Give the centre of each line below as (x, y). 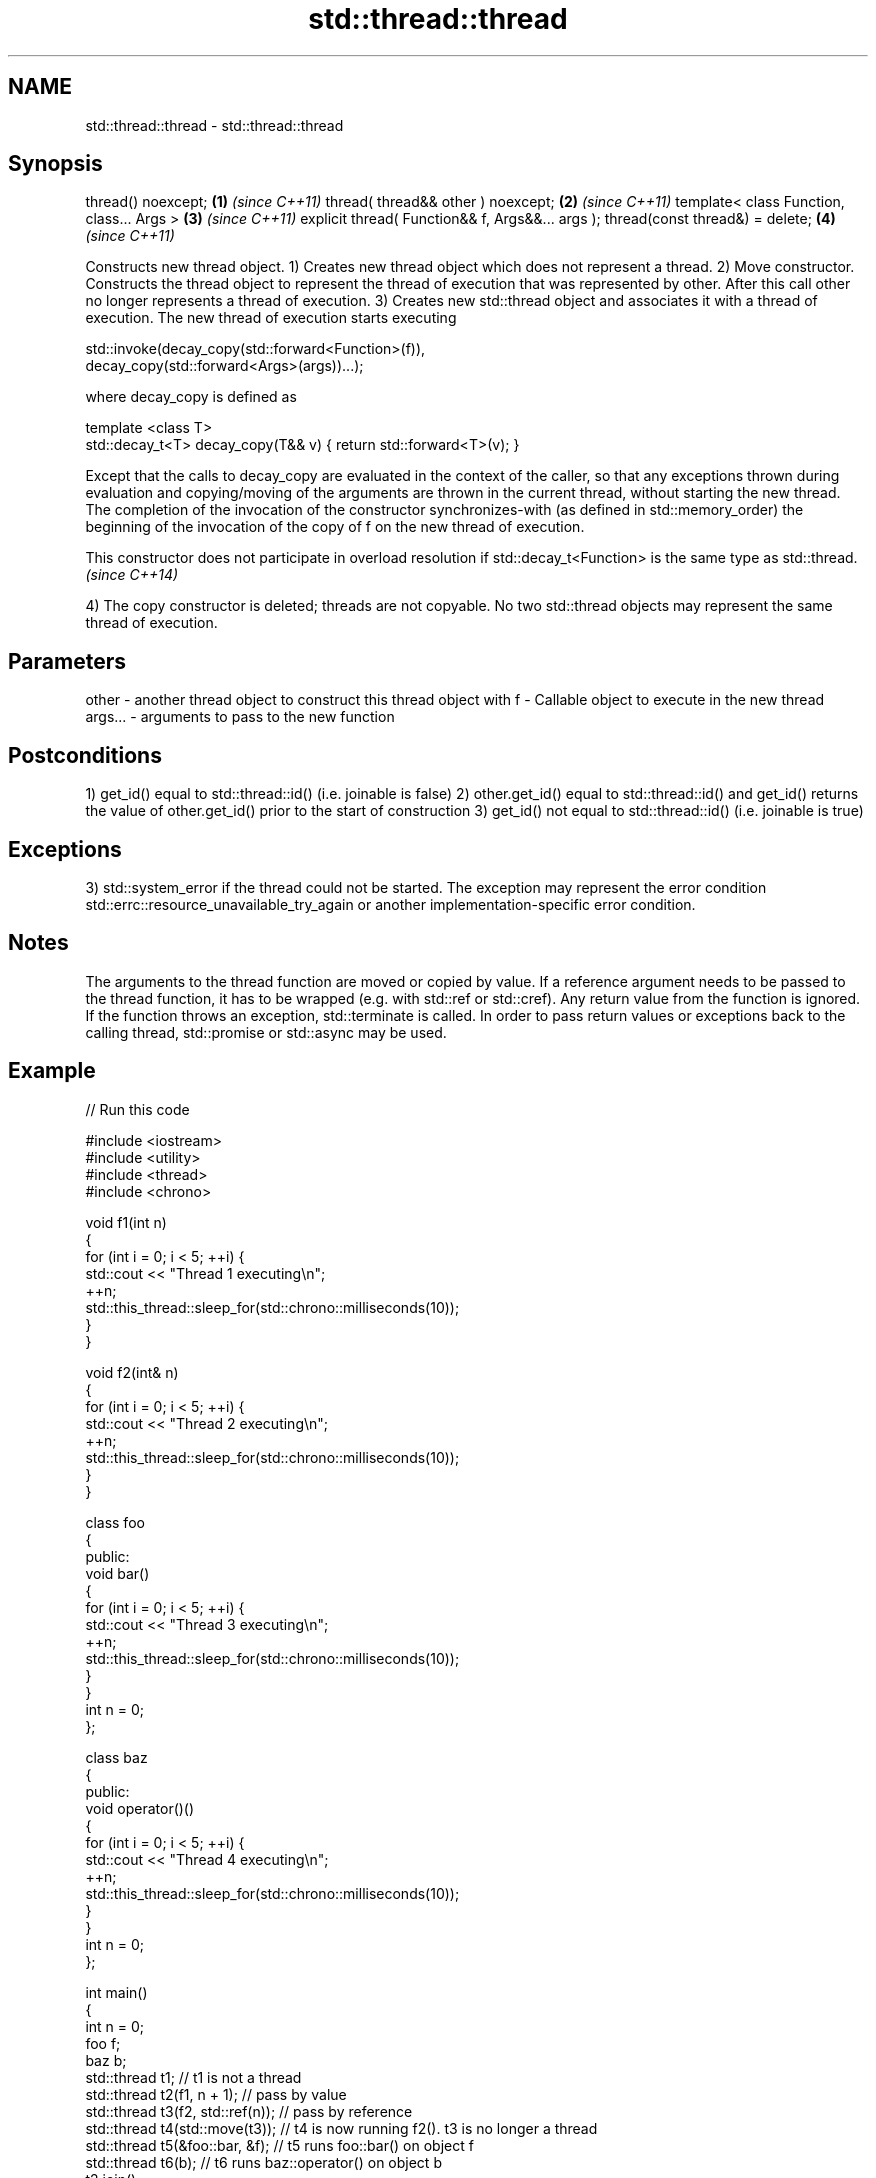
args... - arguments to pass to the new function (240, 717)
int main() (116, 1992)
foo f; (103, 2043)
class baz (116, 1757)
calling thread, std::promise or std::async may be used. (266, 1032)
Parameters (67, 661)
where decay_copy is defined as (191, 397)
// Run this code (137, 1109)
